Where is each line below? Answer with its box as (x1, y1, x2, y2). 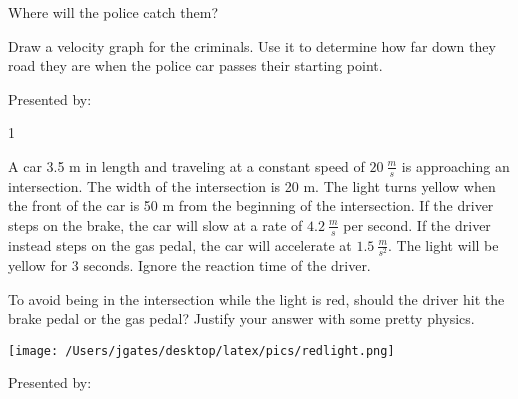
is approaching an (401, 155, 510, 176)
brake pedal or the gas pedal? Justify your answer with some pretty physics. (8, 308, 475, 329)
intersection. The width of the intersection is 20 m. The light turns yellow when (8, 175, 496, 196)
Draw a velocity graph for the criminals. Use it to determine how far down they (8, 35, 496, 56)
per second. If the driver (343, 214, 491, 235)
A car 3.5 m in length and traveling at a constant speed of (8, 155, 365, 176)
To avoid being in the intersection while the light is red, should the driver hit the (8, 288, 505, 309)
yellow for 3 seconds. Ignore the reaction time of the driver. (8, 254, 371, 275)
